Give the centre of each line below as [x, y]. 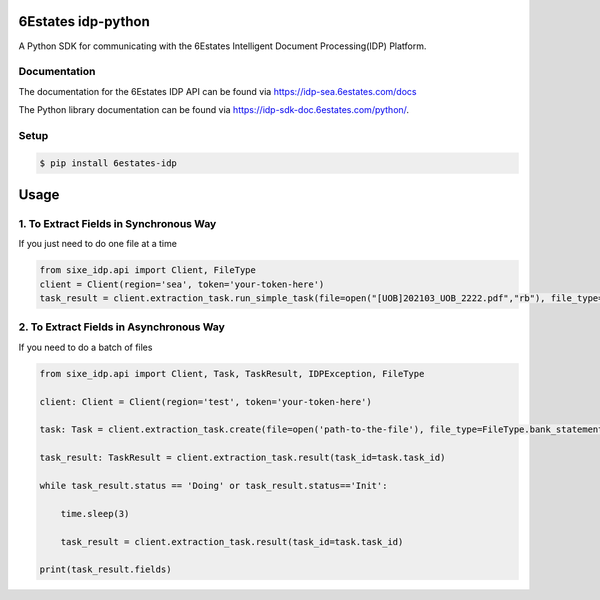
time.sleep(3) [95, 513]
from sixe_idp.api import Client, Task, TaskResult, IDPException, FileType [232, 373]
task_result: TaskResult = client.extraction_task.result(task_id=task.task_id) [242, 458]
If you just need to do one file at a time [97, 244]
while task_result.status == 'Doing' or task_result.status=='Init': [213, 485]
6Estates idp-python [84, 21]
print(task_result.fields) [105, 569]
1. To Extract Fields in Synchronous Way [117, 223]
